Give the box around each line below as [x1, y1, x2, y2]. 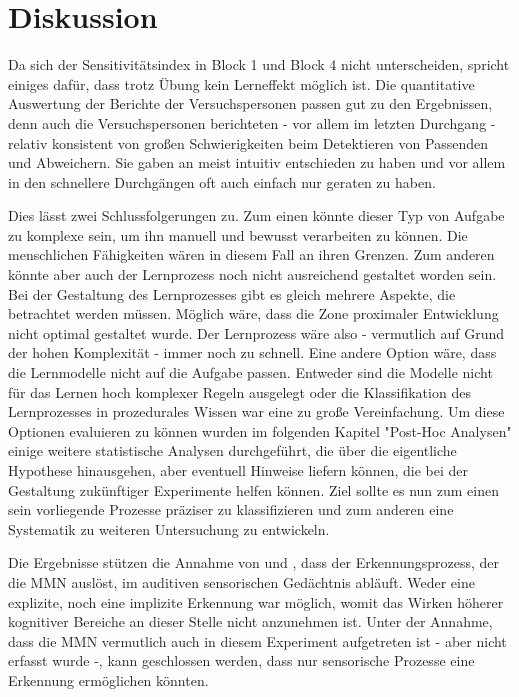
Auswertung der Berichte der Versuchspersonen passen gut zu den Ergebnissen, [8, 93, 493, 114]
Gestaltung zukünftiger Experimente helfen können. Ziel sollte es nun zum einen [8, 479, 500, 500]
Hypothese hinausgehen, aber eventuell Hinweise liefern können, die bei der [8, 460, 469, 480]
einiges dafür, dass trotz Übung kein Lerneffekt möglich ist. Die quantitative [8, 73, 475, 94]
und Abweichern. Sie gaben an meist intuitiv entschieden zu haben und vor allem [8, 152, 506, 173]
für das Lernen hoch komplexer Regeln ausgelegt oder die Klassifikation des [8, 381, 471, 402]
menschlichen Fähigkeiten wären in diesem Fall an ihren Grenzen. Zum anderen [8, 244, 495, 265]
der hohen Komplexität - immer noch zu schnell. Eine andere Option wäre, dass [8, 342, 497, 363]
